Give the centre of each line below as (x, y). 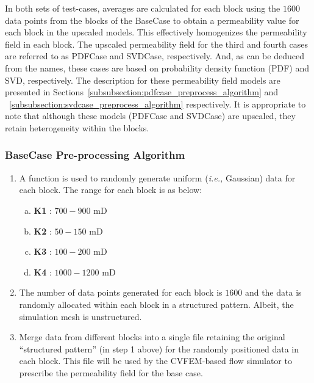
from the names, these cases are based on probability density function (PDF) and (157, 67)
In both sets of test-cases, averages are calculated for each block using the (143, 8)
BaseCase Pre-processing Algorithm (95, 155)
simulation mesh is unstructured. (80, 316)
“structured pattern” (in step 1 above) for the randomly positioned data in (159, 348)
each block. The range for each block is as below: (111, 190)
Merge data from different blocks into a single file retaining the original (152, 337)
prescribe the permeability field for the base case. (111, 372)
